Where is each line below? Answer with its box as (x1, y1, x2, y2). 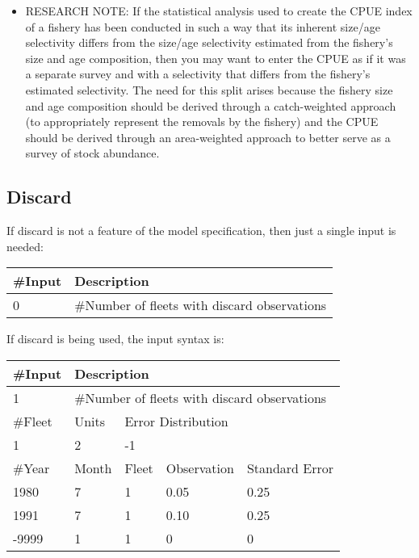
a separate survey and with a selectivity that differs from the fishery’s (25, 65, 371, 82)
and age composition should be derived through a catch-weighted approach (25, 97, 396, 114)
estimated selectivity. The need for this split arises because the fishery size (25, 81, 393, 98)
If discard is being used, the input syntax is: (6, 330, 224, 347)
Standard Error (246, 458, 333, 477)
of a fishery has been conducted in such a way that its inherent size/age (25, 18, 380, 35)
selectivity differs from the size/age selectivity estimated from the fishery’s (25, 34, 393, 51)
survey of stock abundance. (25, 145, 160, 162)
